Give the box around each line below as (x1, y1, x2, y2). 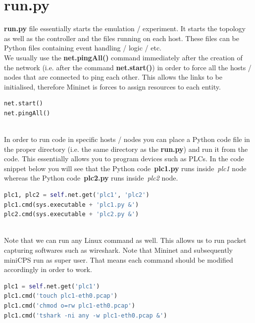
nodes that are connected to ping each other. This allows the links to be (4, 72, 222, 82)
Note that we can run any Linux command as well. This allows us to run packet (4, 235, 247, 245)
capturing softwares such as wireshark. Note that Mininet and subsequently (4, 245, 233, 255)
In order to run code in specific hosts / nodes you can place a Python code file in (4, 134, 250, 144)
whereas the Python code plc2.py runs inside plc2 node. (4, 173, 178, 183)
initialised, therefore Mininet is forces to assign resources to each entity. (4, 81, 221, 92)
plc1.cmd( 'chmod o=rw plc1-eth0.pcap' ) (4, 302, 135, 309)
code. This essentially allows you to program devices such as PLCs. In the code (4, 153, 244, 164)
